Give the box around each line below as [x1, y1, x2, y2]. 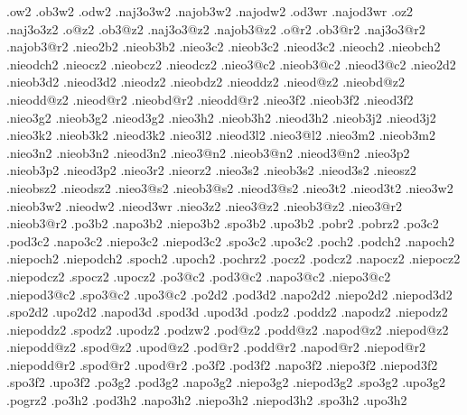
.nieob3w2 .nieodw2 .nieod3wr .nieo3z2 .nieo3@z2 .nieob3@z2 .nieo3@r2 [6, 196, 403, 215]
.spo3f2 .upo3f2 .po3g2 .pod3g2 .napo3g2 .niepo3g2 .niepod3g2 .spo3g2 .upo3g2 [6, 373, 445, 392]
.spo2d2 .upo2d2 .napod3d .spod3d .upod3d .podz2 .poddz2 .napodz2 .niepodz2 [6, 302, 448, 321]
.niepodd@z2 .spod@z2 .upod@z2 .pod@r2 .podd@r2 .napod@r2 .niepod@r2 [6, 337, 425, 356]
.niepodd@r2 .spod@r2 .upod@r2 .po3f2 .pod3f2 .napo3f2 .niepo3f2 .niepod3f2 [6, 355, 438, 373]
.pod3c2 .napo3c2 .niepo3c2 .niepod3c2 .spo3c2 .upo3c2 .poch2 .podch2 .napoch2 [6, 231, 454, 250]
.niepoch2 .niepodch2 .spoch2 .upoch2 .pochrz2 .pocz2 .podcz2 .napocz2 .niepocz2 [6, 249, 461, 268]
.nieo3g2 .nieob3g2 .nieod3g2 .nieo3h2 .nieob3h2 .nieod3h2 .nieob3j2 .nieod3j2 [6, 107, 436, 126]
